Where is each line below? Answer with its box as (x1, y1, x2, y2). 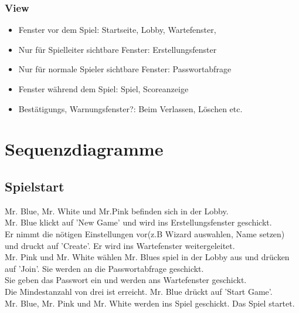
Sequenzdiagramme (5, 137, 164, 161)
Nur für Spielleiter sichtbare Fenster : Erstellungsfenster (18, 43, 217, 55)
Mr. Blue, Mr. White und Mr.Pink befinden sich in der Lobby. (5, 204, 229, 217)
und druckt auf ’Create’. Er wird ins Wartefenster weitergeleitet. (5, 239, 235, 251)
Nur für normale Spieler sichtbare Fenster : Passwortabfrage (18, 63, 232, 75)
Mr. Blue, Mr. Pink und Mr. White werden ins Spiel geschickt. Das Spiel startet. (5, 297, 295, 309)
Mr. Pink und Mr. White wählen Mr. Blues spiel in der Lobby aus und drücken (5, 251, 290, 263)
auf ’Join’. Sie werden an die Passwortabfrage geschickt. (5, 262, 204, 274)
